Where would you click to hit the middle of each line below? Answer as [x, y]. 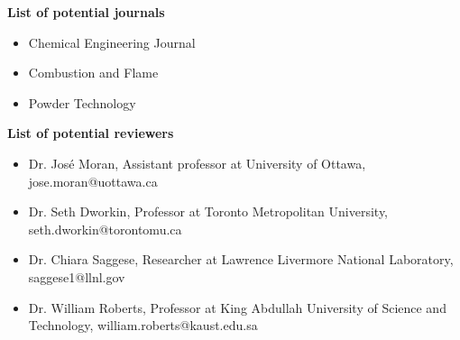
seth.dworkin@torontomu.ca [105, 229]
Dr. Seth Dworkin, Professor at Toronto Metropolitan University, [208, 211]
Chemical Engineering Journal [112, 42]
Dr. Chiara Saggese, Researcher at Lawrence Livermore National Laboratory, [241, 259]
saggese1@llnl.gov [77, 276]
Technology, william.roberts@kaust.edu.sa [143, 325]
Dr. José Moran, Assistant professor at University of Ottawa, [197, 163]
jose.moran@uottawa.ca [93, 181]
